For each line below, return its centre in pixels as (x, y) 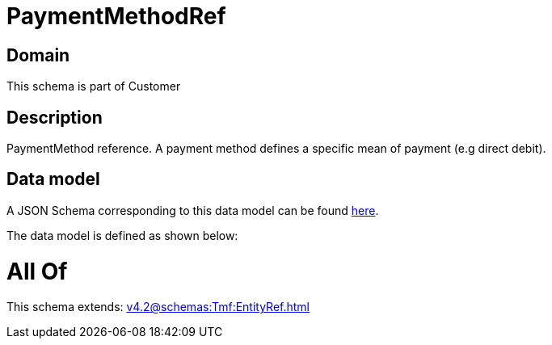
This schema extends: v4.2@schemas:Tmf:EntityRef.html (158, 307)
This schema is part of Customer (94, 86)
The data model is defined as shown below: (122, 235)
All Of (37, 271)
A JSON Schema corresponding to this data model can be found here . (193, 210)
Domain (38, 55)
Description (55, 117)
